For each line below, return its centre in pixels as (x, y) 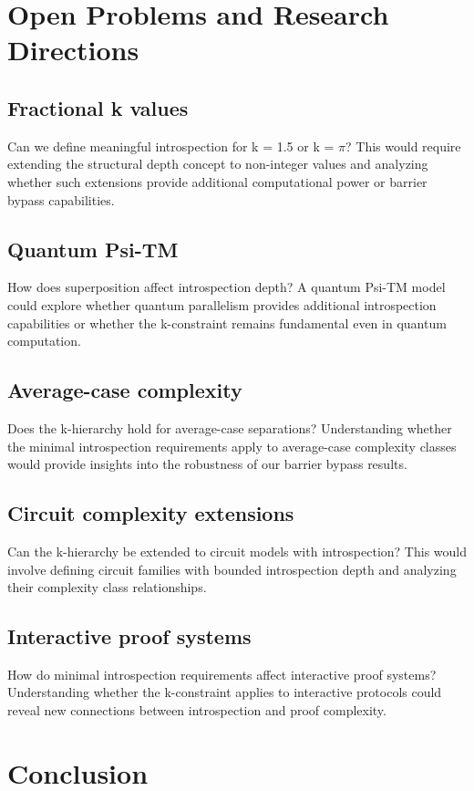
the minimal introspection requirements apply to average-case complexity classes (232, 446)
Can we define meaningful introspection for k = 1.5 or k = (171, 146)
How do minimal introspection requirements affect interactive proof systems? (222, 674)
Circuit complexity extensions (151, 513)
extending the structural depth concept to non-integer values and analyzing (218, 164)
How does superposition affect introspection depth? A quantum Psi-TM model (227, 287)
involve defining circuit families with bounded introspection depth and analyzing (232, 569)
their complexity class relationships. (107, 587)
